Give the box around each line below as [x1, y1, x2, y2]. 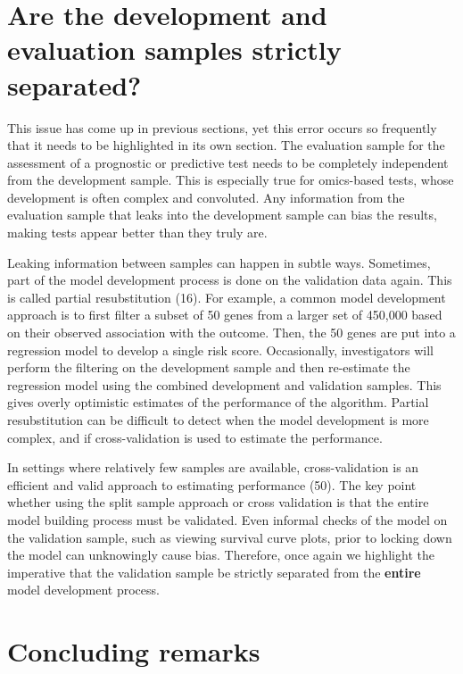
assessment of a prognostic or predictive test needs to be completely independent [7, 153, 449, 171]
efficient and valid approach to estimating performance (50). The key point [7, 475, 417, 494]
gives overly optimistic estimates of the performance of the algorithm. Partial [7, 393, 429, 412]
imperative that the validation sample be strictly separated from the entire [7, 562, 421, 581]
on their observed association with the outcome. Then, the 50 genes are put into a [7, 323, 456, 342]
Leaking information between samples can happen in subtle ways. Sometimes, [7, 253, 431, 271]
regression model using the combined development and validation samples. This [7, 375, 442, 394]
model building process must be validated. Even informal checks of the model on [7, 510, 448, 528]
